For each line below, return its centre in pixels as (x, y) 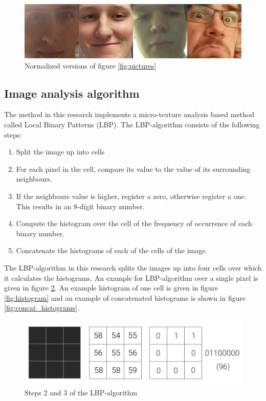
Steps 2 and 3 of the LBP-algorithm (81, 392)
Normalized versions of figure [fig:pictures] (91, 65)
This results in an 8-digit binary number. (80, 206)
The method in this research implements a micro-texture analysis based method (129, 114)
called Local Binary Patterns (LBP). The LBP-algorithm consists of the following (132, 124)
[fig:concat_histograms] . (42, 308)
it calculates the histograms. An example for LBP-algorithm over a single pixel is (131, 277)
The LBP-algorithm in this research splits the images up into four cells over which (133, 267)
